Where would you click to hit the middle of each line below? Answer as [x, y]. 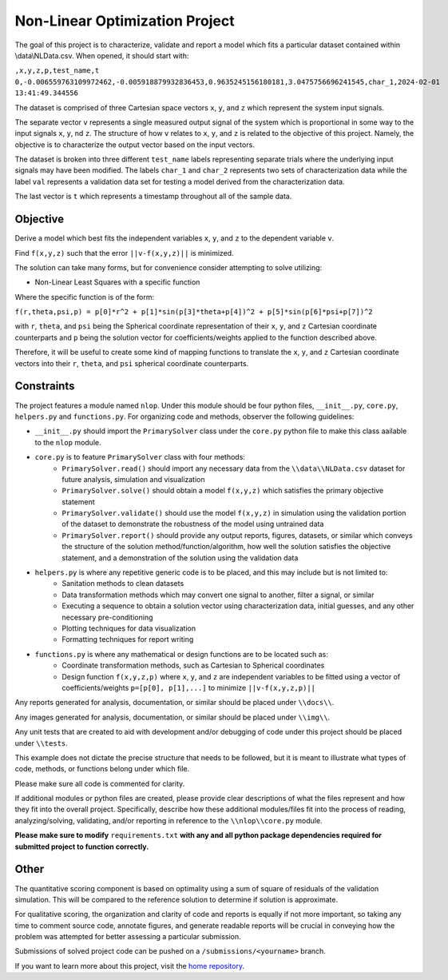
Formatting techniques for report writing [128, 639]
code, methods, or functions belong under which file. [102, 769]
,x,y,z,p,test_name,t [57, 71]
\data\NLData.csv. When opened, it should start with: [102, 55]
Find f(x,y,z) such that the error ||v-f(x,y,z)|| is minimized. [125, 253]
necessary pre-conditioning [107, 617]
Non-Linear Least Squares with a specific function [117, 282]
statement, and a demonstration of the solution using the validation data [180, 558]
